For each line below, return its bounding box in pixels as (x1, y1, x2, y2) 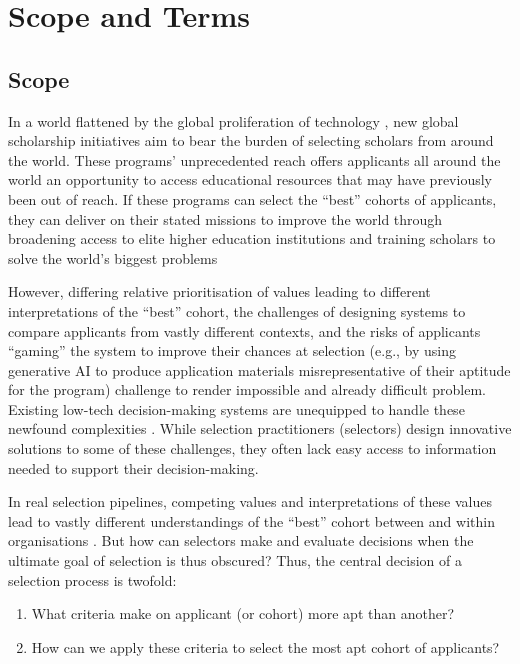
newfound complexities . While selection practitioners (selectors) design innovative (8, 418, 512, 439)
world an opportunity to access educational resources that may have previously (8, 169, 492, 190)
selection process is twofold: (8, 569, 177, 590)
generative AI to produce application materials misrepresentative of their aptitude (8, 359, 511, 380)
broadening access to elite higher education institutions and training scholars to (8, 228, 496, 249)
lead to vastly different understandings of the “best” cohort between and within (8, 510, 495, 531)
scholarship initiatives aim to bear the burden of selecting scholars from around (8, 130, 494, 151)
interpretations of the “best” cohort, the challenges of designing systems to (8, 300, 466, 321)
